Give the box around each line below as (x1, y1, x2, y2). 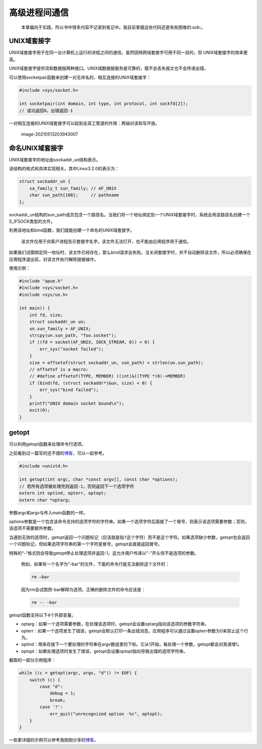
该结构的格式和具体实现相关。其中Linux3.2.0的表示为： (9, 166, 119, 172)
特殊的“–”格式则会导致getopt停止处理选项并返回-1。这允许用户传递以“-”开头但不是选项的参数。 (9, 550, 199, 556)
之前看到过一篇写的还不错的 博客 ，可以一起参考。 (9, 450, 107, 456)
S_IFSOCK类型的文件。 (9, 218, 55, 224)
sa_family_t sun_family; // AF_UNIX (29, 185, 116, 191)
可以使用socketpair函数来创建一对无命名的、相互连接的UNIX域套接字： (9, 74, 151, 80)
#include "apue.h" (19, 278, 63, 284)
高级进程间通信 (9, 7, 69, 18)
